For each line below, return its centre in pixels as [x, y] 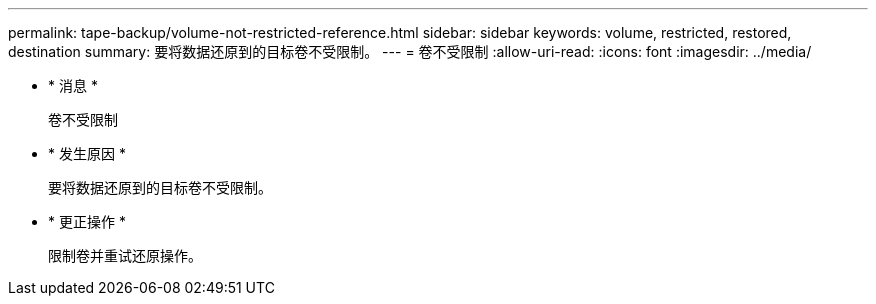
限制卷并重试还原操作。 [125, 255]
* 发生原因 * [87, 153]
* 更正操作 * [87, 221]
